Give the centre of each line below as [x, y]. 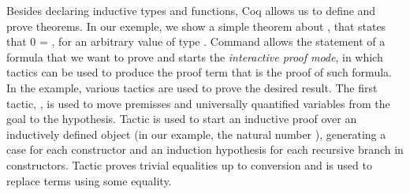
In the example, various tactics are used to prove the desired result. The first [192, 87]
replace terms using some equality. [89, 180]
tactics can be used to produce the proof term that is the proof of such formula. [199, 72]
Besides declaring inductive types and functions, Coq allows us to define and [191, 10]
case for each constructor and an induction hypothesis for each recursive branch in [205, 149]
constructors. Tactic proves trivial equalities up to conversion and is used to [189, 164]
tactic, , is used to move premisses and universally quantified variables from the [198, 103]
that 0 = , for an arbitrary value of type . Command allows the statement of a [196, 41]
